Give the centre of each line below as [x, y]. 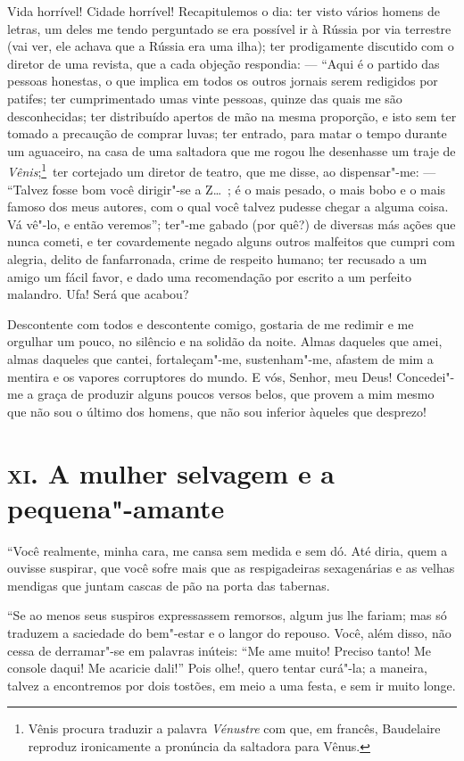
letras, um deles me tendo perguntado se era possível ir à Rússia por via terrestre [229, 28]
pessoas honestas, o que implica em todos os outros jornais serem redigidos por [223, 81]
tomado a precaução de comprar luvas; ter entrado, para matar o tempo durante [227, 133]
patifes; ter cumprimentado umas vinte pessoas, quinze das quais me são [205, 98]
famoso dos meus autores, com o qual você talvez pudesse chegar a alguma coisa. [228, 207]
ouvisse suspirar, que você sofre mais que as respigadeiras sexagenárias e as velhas [231, 568]
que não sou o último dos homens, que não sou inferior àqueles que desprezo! [217, 411]
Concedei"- [426, 376]
